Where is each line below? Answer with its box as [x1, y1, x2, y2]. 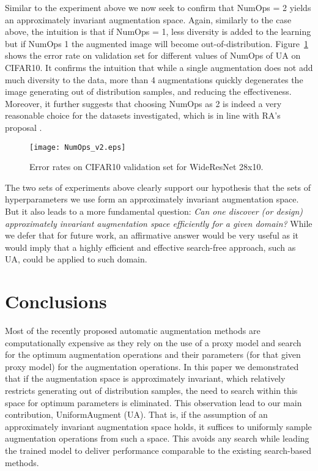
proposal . [5, 121, 42, 133]
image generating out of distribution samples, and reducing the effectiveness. [5, 85, 292, 98]
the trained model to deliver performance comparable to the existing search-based [5, 444, 311, 456]
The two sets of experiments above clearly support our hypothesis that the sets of [5, 180, 311, 193]
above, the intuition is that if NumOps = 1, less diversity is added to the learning [5, 25, 311, 38]
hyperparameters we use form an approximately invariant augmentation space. [5, 193, 299, 206]
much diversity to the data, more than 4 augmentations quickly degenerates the [5, 73, 303, 86]
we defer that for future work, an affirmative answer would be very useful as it [5, 229, 298, 242]
